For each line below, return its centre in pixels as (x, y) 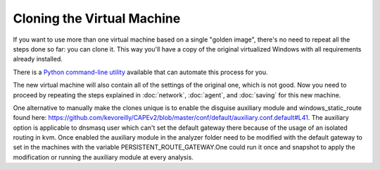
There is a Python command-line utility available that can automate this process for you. (140, 72)
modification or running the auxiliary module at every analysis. (103, 157)
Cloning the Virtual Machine (97, 18)
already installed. (38, 59)
